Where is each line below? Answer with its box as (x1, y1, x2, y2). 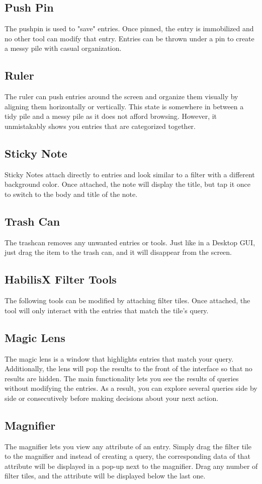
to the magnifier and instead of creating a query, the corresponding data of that (5, 451, 250, 461)
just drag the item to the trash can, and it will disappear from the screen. (5, 247, 232, 257)
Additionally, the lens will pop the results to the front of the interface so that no (5, 363, 252, 374)
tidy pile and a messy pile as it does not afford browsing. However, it (5, 111, 217, 121)
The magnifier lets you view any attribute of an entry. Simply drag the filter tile (5, 441, 252, 451)
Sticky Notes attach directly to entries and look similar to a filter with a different (5, 169, 255, 179)
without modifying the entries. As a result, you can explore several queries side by (5, 383, 257, 393)
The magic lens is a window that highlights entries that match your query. (5, 353, 234, 364)
